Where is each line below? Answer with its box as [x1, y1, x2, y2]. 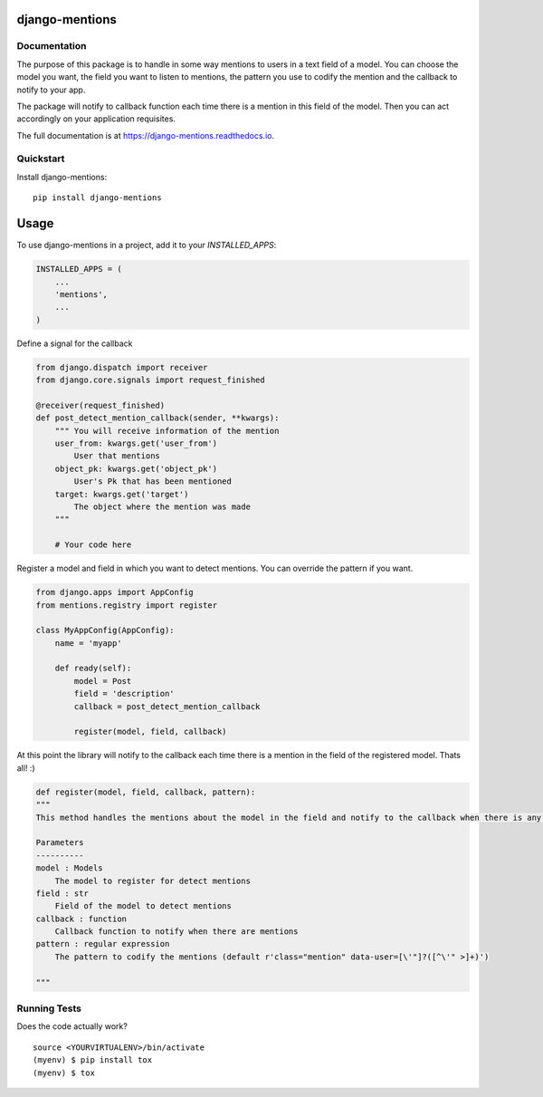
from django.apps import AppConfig [35, 587, 194, 598]
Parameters [35, 838, 84, 848]
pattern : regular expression [35, 938, 170, 949]
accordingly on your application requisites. [16, 113, 176, 124]
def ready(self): [54, 663, 132, 674]
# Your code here [54, 540, 132, 550]
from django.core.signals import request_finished [35, 375, 266, 385]
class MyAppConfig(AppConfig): [35, 625, 176, 636]
